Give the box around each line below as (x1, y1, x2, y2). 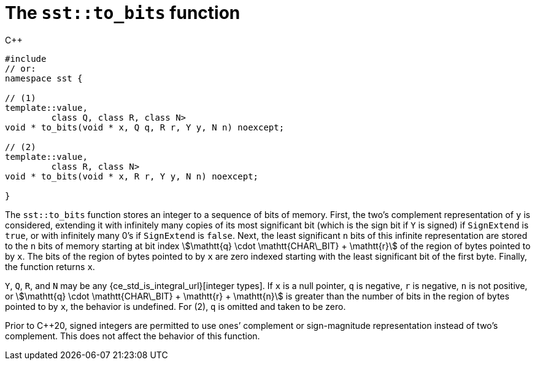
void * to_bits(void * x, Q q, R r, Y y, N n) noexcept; (5, 122, 285, 132)
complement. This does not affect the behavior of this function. (5, 330, 260, 341)
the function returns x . (5, 261, 95, 272)
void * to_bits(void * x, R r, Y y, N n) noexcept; (5, 171, 259, 181)
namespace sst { (5, 73, 83, 83)
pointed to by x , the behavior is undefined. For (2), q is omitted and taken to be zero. (5, 301, 346, 312)
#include (5, 53, 47, 64)
